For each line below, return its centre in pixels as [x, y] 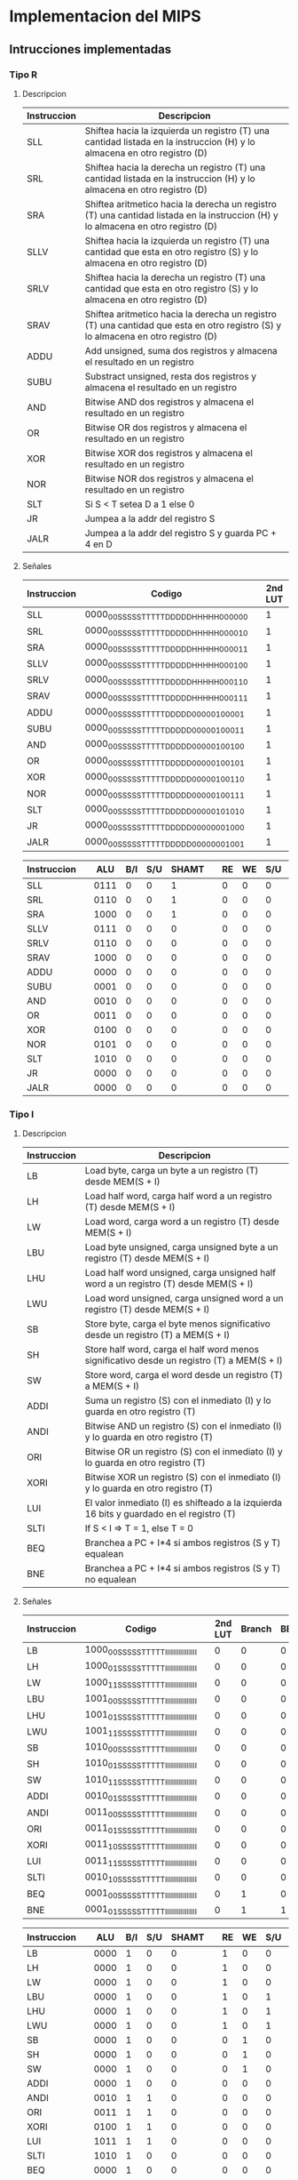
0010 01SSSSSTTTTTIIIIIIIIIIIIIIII [141, 1796]
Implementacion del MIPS [105, 16]
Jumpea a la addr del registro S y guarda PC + [180, 533]
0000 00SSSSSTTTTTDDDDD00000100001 [165, 712]
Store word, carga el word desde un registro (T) [184, 1375]
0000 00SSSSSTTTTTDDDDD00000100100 [165, 745]
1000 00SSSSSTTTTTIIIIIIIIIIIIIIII [141, 1650]
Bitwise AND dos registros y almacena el [169, 402]
